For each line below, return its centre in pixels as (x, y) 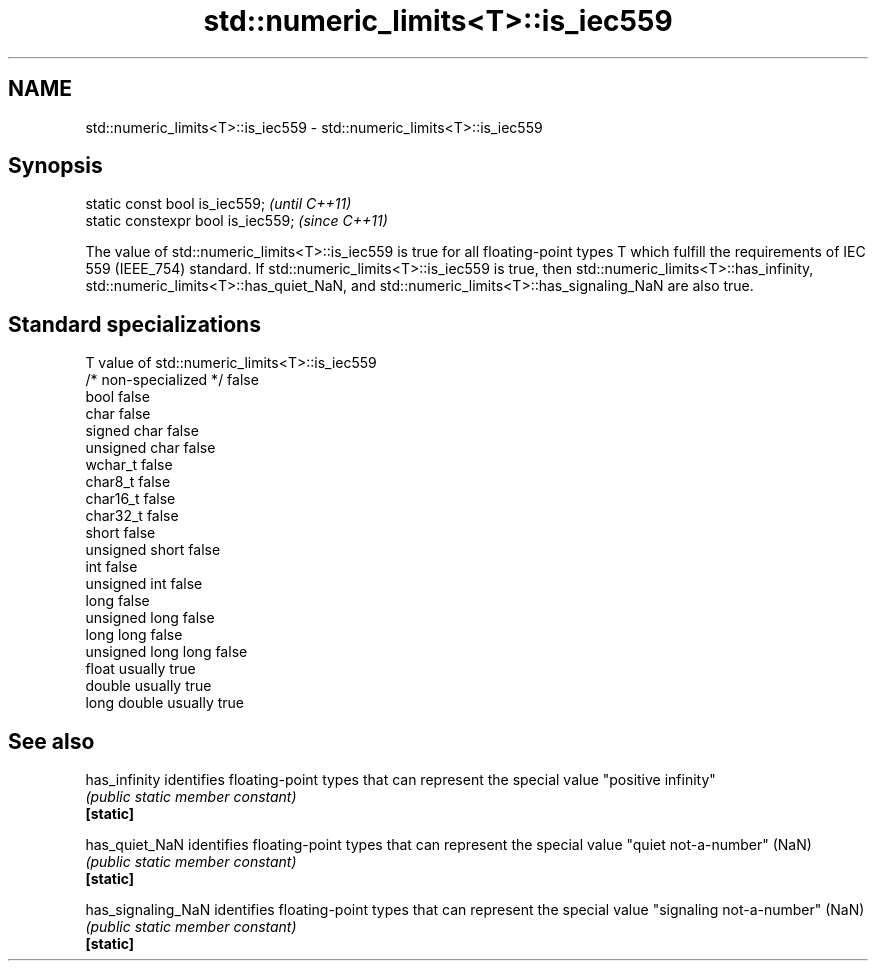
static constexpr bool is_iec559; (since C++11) (236, 221)
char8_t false (128, 482)
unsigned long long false (166, 652)
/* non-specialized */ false (172, 380)
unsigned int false (144, 584)
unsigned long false (150, 618)
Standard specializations (134, 324)
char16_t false (130, 499)
